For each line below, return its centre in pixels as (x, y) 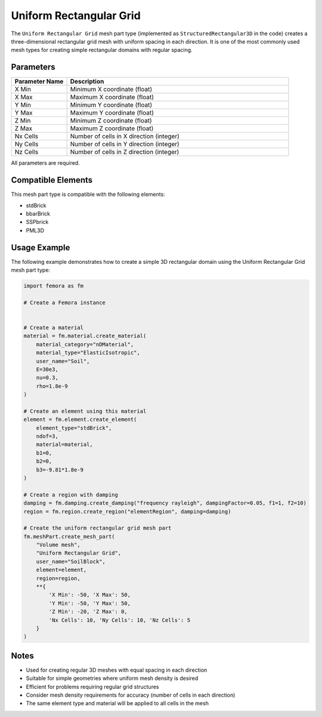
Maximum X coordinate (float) (112, 97)
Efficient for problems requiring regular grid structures (92, 687)
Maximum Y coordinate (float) (112, 113)
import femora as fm (53, 286)
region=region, (58, 578)
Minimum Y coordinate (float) (111, 105)
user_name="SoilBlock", (71, 561)
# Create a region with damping (71, 495)
